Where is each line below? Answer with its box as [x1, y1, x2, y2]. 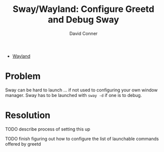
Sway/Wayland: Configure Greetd [12, 3, 155, 15]
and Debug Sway [48, 14, 119, 25]
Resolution [5, 110, 51, 121]
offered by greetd [5, 141, 41, 147]
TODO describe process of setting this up [5, 126, 90, 132]
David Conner [69, 30, 98, 36]
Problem [5, 71, 41, 82]
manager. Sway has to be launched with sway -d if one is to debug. [5, 92, 142, 98]
